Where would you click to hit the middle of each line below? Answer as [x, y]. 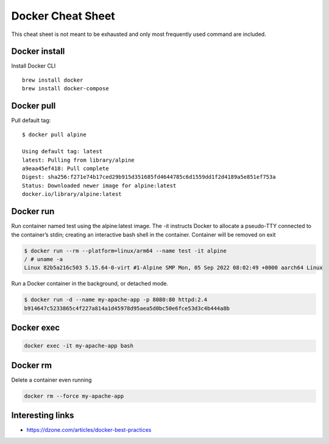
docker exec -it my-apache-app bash [79, 346]
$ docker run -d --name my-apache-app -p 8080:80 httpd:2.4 [116, 300]
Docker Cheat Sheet [63, 16]
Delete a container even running [51, 380]
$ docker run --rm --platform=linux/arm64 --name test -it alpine [125, 251]
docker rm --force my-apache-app [74, 396]
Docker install [38, 52]
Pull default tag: [31, 120]
